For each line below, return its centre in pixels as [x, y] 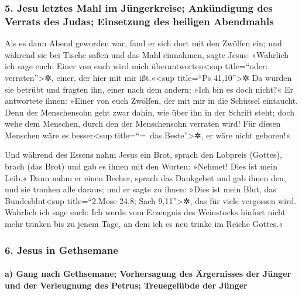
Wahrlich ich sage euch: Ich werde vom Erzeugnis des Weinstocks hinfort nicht [145, 212]
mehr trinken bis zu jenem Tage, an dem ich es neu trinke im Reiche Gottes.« [144, 224]
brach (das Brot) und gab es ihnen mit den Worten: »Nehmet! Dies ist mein [141, 166]
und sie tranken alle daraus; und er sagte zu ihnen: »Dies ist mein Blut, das [140, 189]
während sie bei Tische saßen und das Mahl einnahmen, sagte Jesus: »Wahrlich [147, 54]
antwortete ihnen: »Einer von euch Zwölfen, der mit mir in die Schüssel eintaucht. [152, 101]
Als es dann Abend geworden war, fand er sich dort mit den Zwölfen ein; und [143, 43]
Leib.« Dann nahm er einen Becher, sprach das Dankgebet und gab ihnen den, [145, 177]
